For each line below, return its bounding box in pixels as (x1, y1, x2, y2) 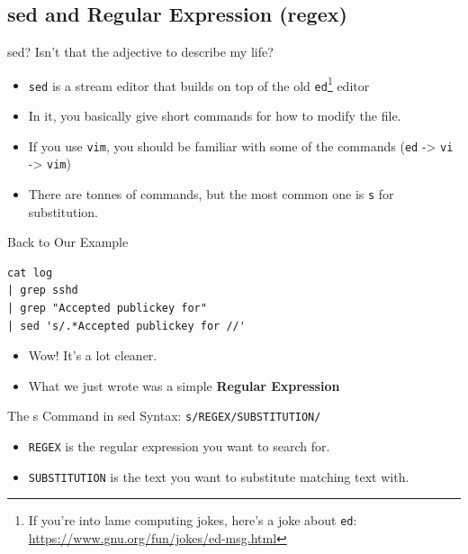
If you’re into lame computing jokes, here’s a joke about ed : (28, 511, 357, 530)
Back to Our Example (7, 232, 129, 251)
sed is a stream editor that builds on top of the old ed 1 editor (28, 73, 370, 95)
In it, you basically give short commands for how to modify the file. (28, 106, 401, 125)
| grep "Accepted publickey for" (7, 302, 207, 315)
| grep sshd (7, 284, 78, 297)
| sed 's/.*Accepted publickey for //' (7, 319, 246, 332)
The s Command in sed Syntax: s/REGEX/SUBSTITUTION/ (7, 406, 321, 425)
